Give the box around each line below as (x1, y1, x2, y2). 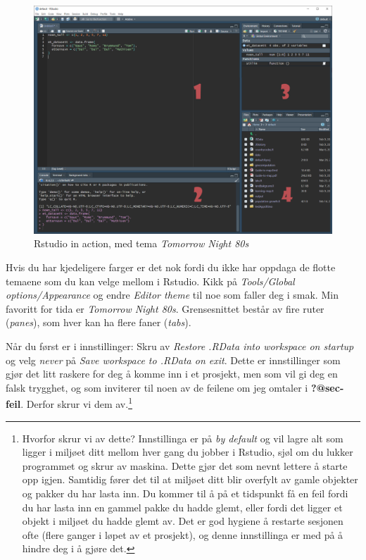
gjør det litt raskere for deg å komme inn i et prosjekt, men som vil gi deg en (6, 366, 338, 381)
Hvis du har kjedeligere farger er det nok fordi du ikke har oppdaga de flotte (6, 259, 336, 274)
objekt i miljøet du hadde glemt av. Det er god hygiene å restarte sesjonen (22, 514, 343, 528)
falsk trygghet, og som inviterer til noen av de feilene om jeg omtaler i (6, 380, 308, 394)
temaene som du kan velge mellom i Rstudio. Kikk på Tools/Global (6, 273, 295, 288)
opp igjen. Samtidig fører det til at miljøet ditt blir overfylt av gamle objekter (22, 472, 358, 487)
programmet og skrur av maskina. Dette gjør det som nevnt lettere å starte (22, 458, 348, 473)
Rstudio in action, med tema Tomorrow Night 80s (34, 236, 249, 251)
